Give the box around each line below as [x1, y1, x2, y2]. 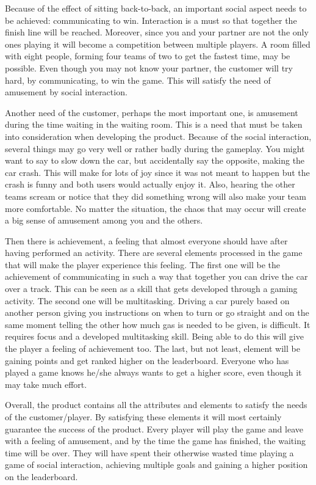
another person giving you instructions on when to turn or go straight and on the [5, 306, 309, 319]
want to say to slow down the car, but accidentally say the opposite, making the [5, 154, 305, 167]
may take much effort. [5, 377, 87, 390]
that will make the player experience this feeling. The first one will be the [5, 258, 280, 271]
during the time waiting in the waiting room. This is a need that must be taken [5, 118, 303, 131]
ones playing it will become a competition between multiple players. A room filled [5, 37, 311, 50]
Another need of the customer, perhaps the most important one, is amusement [5, 106, 298, 119]
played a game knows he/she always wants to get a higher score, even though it [5, 366, 302, 379]
